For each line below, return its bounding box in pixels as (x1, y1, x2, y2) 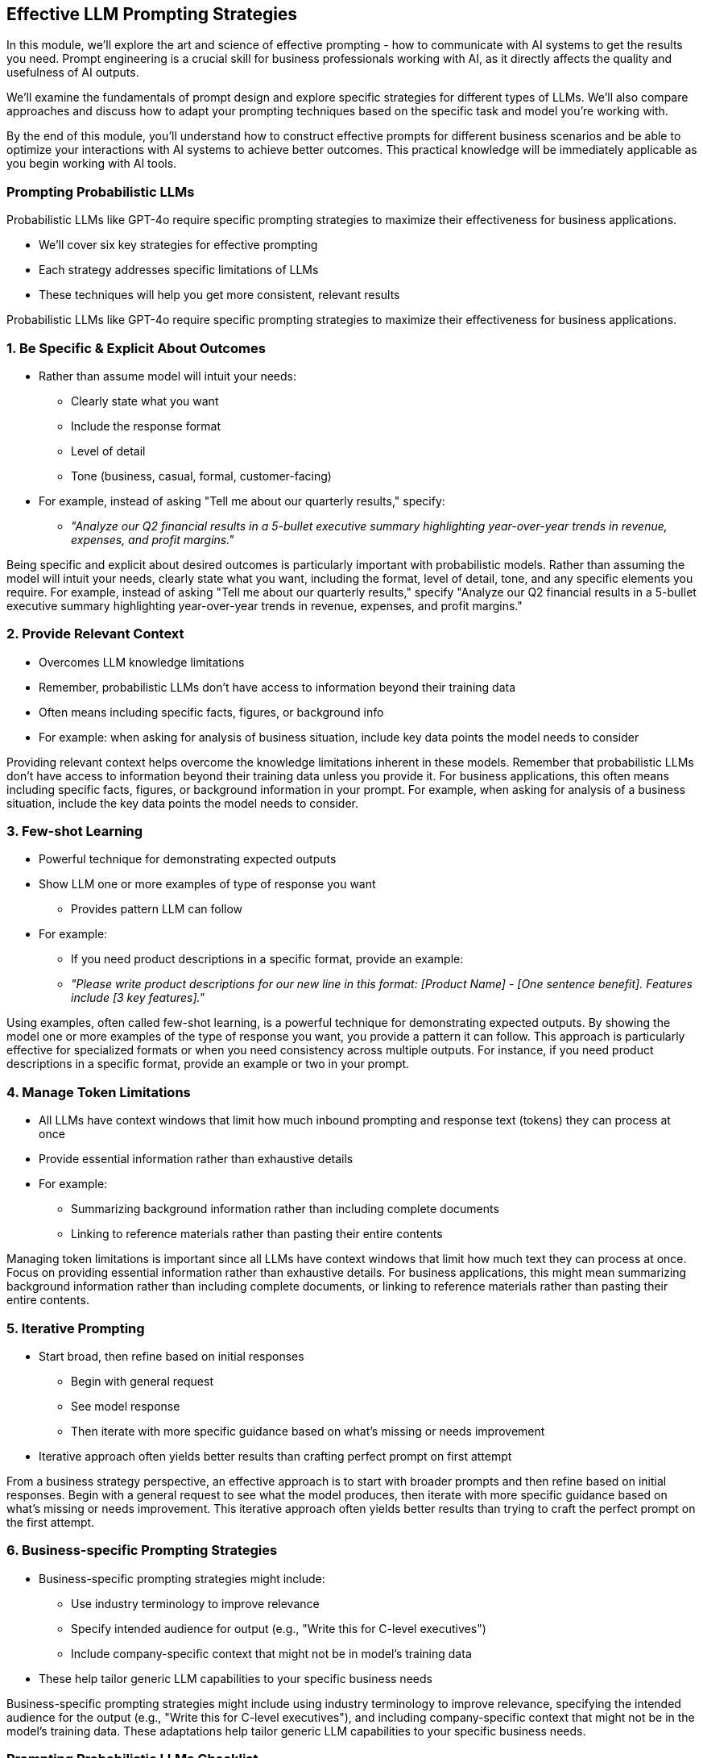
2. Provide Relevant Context (6, 625, 184, 642)
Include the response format (71, 418, 221, 433)
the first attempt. (6, 1515, 95, 1529)
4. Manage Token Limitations (6, 1083, 191, 1100)
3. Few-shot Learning (6, 823, 143, 840)
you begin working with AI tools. (6, 156, 177, 171)
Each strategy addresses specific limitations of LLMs (39, 263, 319, 277)
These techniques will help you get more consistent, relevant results (39, 288, 400, 302)
